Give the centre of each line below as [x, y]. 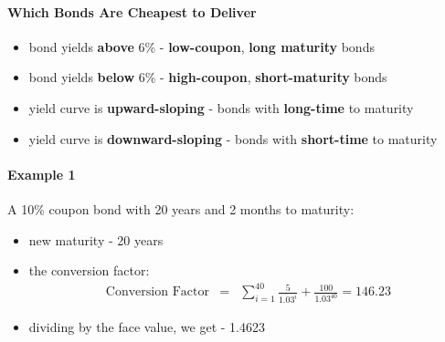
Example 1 [42, 174]
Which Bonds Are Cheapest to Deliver [132, 11]
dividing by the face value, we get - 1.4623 [147, 327]
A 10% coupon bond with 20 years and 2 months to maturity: [181, 208]
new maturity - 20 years [96, 239]
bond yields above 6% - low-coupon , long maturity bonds [201, 46]
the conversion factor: [89, 270]
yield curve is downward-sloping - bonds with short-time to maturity [233, 138]
